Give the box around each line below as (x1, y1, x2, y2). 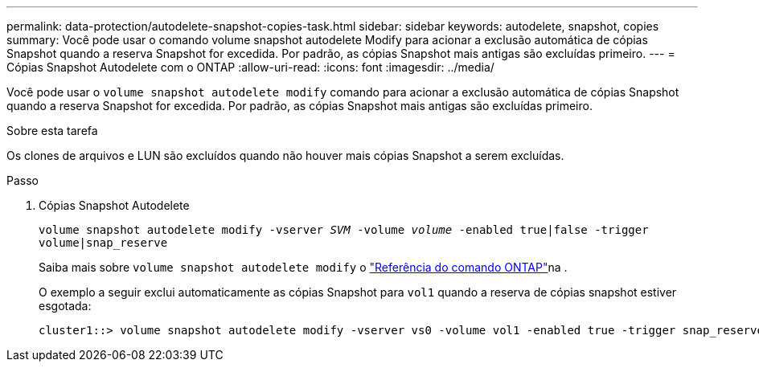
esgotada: (39, 299, 92, 313)
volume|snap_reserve (39, 236, 168, 249)
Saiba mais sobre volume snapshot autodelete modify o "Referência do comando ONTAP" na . (39, 260, 568, 274)
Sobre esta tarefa (6, 124, 98, 137)
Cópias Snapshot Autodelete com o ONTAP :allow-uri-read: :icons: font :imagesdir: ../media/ (6, 60, 494, 74)
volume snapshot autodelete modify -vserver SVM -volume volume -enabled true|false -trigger (39, 223, 649, 236)
